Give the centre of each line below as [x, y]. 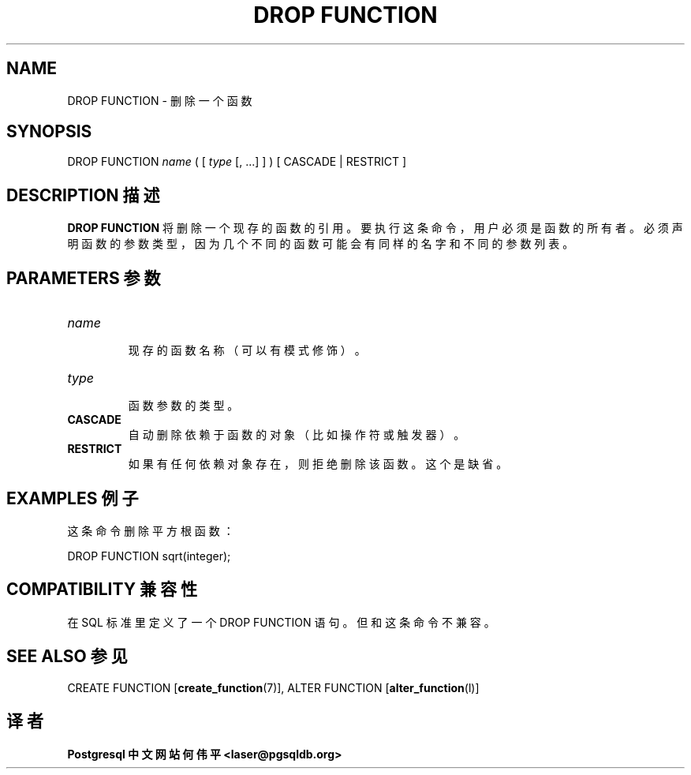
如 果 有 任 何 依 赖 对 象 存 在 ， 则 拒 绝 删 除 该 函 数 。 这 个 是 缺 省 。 [318, 464]
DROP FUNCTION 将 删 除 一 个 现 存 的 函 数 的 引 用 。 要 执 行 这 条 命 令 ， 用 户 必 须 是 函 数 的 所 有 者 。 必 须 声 [375, 228]
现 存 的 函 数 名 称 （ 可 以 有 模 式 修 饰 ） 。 [247, 350]
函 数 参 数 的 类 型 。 [183, 406]
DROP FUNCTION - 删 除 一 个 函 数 [160, 100]
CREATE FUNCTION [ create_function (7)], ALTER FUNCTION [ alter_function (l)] [273, 687]
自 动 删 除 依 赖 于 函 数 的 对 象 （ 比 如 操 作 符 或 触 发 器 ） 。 [297, 435]
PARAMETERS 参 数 [84, 278]
